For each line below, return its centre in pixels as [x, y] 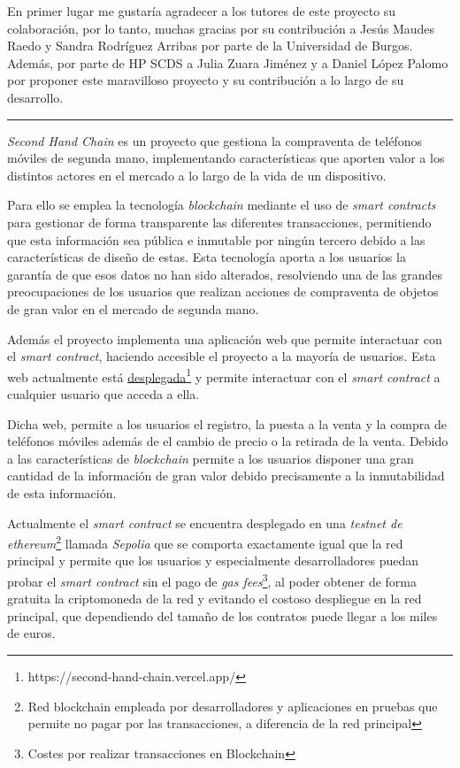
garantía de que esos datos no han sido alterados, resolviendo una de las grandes [225, 274]
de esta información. [62, 492]
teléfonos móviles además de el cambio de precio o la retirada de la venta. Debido [228, 441]
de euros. [31, 633]
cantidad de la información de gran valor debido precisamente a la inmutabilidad [226, 476]
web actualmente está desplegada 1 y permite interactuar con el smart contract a [224, 375]
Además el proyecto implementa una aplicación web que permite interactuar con [225, 338]
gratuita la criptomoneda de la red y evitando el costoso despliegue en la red [215, 599]
